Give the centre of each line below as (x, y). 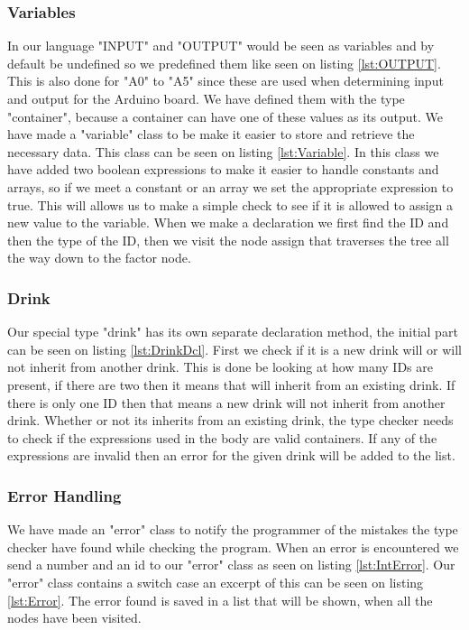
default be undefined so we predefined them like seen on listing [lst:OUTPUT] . (224, 63)
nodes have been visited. (74, 618)
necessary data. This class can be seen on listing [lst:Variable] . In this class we (223, 151)
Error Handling (64, 495)
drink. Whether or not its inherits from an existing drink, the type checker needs (230, 420)
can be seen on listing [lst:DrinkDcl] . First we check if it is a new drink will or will (234, 349)
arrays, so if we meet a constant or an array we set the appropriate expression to (230, 186)
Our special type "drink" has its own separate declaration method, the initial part (233, 332)
